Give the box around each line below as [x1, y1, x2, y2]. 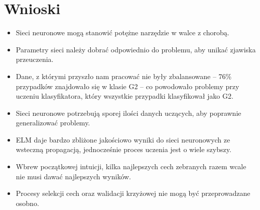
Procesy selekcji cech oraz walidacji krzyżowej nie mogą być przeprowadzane [16, 188, 250, 198]
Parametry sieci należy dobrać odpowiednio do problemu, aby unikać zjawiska [16, 44, 256, 54]
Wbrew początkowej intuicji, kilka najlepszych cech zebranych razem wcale [16, 161, 246, 172]
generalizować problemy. [16, 117, 90, 128]
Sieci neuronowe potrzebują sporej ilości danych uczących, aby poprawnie [16, 107, 241, 118]
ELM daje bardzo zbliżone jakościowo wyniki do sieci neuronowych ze [16, 134, 230, 145]
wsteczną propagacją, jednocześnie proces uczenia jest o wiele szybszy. [16, 144, 231, 155]
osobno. [16, 197, 39, 208]
